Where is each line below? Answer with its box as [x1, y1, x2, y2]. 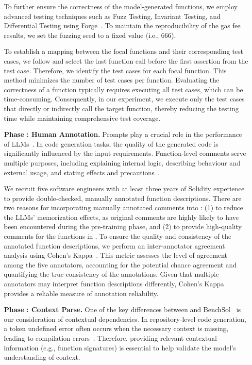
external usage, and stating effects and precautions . [4, 167, 160, 177]
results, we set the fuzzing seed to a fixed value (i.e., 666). [4, 30, 176, 40]
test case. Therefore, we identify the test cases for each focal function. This [4, 65, 227, 75]
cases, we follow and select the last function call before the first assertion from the [4, 55, 248, 66]
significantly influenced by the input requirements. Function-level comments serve [4, 148, 246, 158]
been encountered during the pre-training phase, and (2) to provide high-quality [4, 221, 242, 232]
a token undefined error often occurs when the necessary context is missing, [4, 323, 229, 333]
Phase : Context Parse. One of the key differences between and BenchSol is [4, 304, 241, 315]
